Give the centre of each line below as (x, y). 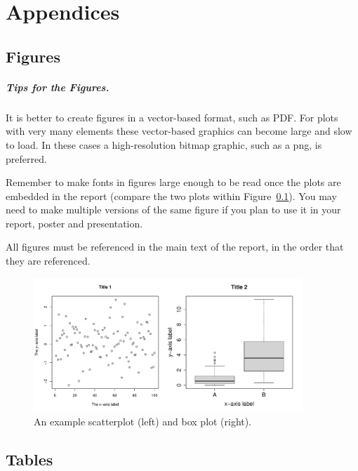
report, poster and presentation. (74, 223)
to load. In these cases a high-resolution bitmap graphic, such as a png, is (164, 144)
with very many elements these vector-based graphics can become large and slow (179, 131)
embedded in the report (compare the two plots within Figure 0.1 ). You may (171, 195)
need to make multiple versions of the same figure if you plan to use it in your (173, 210)
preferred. (26, 158)
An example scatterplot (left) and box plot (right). (143, 422)
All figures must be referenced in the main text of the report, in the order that (175, 247)
